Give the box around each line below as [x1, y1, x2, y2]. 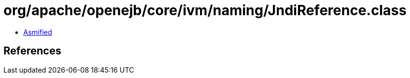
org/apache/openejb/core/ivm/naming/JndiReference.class [3, 2, 407, 19]
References [3, 45, 61, 57]
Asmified [23, 27, 52, 36]
